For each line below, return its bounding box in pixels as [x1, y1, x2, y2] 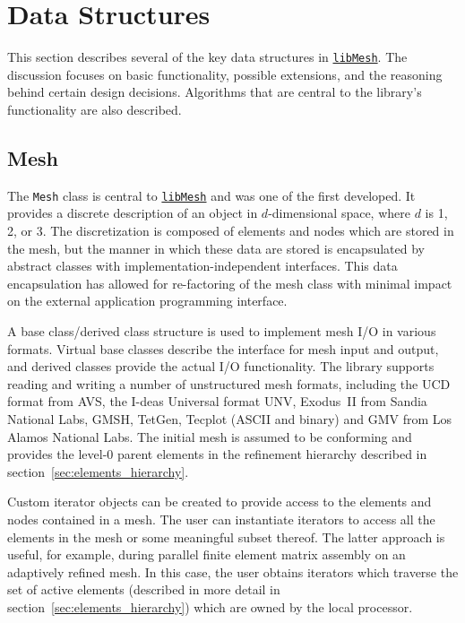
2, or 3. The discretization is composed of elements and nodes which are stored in [7, 221, 454, 240]
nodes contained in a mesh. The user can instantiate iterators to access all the [7, 509, 435, 528]
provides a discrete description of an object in [7, 203, 258, 222]
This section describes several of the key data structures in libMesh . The [7, 48, 408, 66]
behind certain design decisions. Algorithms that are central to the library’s [7, 82, 422, 101]
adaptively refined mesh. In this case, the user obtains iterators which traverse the [7, 562, 459, 581]
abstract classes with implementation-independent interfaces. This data [7, 256, 398, 275]
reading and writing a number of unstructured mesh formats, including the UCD [7, 374, 451, 393]
